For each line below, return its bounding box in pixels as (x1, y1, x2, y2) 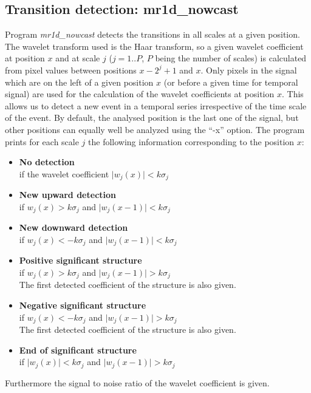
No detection (19, 155, 75, 168)
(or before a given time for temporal (163, 75, 298, 88)
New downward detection (19, 221, 128, 234)
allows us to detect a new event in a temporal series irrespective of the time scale (5, 99, 307, 112)
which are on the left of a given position (5, 75, 154, 88)
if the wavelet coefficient (19, 167, 109, 180)
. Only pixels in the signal (200, 63, 297, 76)
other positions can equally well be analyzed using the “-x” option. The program (5, 123, 305, 135)
